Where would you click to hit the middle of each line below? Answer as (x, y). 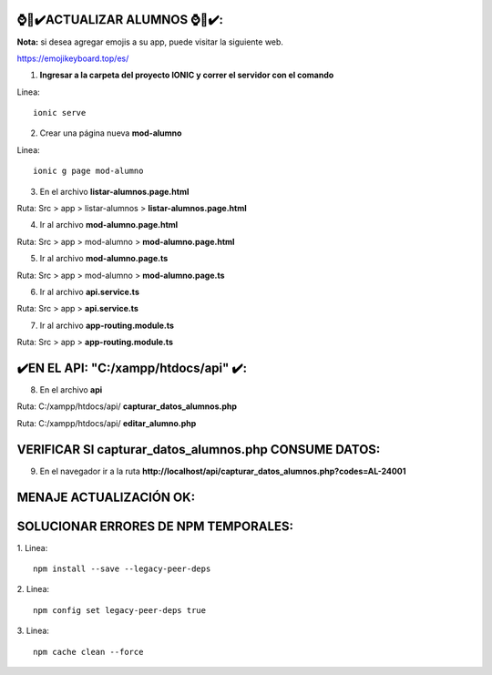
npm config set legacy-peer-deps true (120, 610)
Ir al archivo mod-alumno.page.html (109, 225)
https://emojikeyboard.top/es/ (73, 58)
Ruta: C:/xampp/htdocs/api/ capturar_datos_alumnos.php (127, 406)
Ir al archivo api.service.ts (90, 291)
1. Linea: (32, 547)
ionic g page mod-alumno (88, 171)
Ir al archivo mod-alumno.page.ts (104, 259)
